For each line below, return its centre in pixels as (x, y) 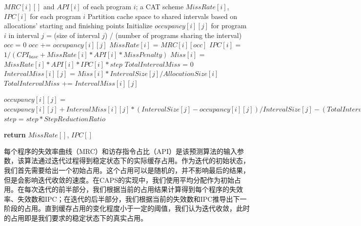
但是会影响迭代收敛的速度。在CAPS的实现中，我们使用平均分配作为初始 (119, 179)
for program (229, 26)
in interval (24, 35)
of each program (107, 6)
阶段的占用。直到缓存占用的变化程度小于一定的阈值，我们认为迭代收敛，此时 (127, 208)
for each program (55, 16)
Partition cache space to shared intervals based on (162, 16)
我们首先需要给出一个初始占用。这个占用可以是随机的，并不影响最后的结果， (127, 170)
